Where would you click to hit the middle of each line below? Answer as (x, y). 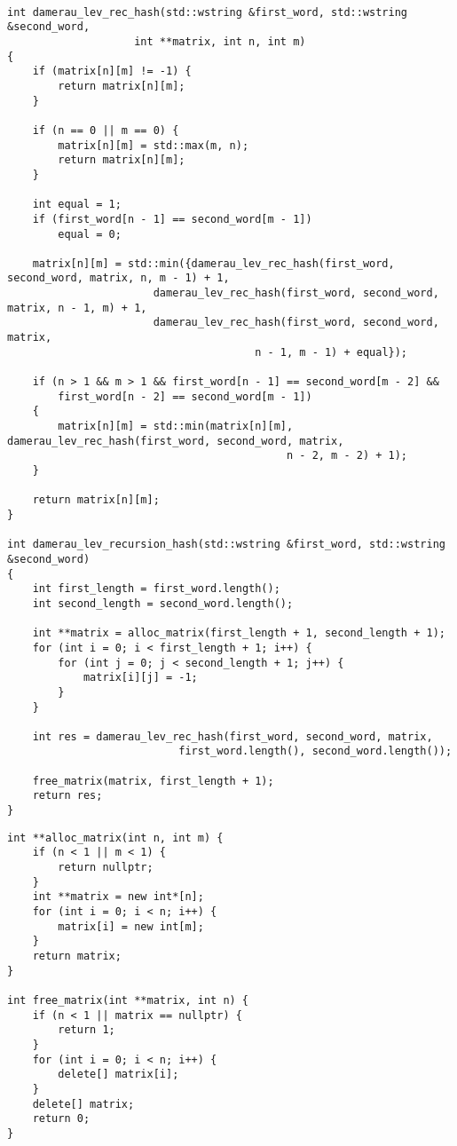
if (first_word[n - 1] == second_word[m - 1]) (172, 219)
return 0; (61, 1119)
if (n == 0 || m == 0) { (106, 130)
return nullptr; (106, 868)
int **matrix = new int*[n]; (118, 897)
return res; (67, 796)
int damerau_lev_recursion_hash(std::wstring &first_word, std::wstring (226, 545)
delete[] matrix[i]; (118, 1075)
